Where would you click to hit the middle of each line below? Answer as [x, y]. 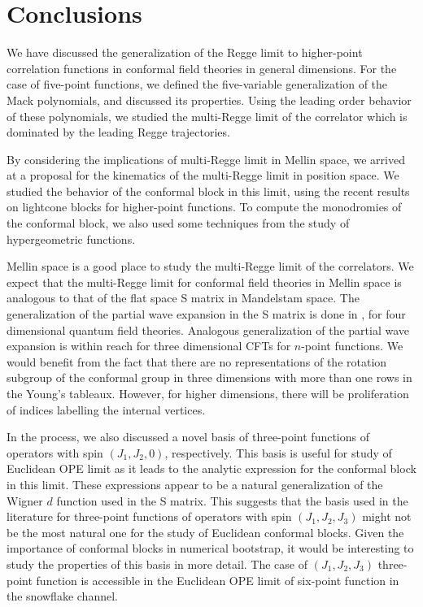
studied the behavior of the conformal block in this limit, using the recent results [208, 191]
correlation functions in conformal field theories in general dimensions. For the [202, 68]
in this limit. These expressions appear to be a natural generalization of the [195, 484]
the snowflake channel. [62, 596]
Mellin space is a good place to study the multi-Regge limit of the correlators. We [210, 266]
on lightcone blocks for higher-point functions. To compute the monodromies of [204, 207]
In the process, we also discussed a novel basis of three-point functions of [188, 437]
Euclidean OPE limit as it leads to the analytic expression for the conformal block [211, 468]
